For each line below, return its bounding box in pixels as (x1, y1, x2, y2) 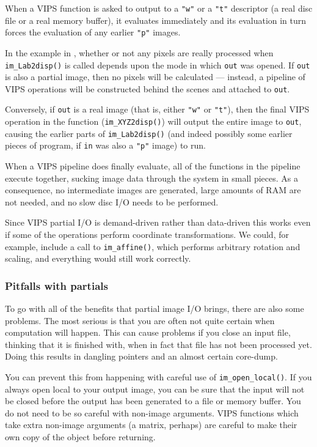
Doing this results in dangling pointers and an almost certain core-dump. (5, 350, 278, 363)
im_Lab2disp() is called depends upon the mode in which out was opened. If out (5, 58, 310, 71)
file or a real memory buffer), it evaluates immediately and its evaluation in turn (5, 13, 307, 26)
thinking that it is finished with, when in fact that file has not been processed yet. (5, 338, 312, 350)
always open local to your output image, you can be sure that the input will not (5, 382, 305, 395)
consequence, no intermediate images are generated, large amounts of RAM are (5, 183, 301, 196)
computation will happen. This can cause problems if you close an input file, (5, 326, 291, 339)
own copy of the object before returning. (5, 430, 156, 443)
